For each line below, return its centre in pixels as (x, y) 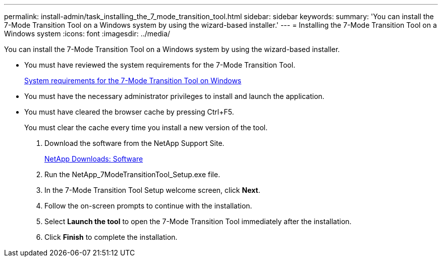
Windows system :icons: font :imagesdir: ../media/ (87, 34)
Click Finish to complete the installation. (111, 237)
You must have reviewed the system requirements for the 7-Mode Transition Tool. (160, 65)
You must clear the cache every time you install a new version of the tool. (146, 127)
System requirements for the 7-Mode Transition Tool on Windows (133, 81)
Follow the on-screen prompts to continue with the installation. (148, 206)
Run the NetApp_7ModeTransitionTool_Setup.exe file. (132, 174)
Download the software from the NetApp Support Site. (134, 143)
